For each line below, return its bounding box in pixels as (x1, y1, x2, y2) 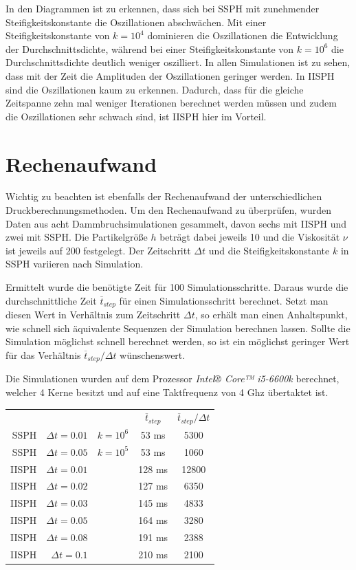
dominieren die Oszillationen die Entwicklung (147, 28, 338, 43)
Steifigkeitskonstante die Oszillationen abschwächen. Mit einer (5, 14, 267, 29)
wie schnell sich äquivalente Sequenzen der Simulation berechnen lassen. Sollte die (5, 320, 351, 335)
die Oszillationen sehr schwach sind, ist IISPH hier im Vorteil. (5, 109, 267, 123)
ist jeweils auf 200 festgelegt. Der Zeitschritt (5, 243, 191, 257)
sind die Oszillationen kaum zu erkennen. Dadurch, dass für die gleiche (5, 82, 304, 96)
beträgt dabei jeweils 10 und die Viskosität (159, 230, 340, 244)
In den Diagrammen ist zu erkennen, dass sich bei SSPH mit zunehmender (5, 1, 320, 15)
